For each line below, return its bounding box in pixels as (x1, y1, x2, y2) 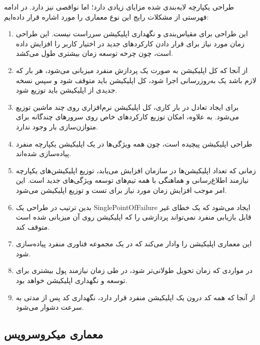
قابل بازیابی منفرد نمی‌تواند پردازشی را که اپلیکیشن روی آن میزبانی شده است (16, 212, 251, 222)
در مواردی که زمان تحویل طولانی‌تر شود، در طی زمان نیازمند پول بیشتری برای (16, 265, 252, 275)
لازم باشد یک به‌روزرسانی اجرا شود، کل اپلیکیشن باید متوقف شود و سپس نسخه (16, 75, 256, 85)
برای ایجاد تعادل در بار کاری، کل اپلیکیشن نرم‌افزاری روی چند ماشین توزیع (16, 101, 239, 112)
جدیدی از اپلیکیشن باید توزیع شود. (16, 85, 117, 95)
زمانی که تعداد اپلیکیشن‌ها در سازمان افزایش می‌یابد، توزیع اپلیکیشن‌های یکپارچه (16, 165, 256, 175)
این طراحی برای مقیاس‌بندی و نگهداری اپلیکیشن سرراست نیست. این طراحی (16, 28, 248, 39)
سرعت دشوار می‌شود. (16, 302, 84, 312)
